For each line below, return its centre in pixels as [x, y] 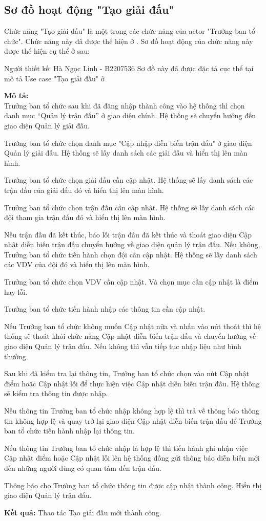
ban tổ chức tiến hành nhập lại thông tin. [69, 431]
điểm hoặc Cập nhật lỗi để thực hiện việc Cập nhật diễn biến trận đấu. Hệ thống [132, 383]
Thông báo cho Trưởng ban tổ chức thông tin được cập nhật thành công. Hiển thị [133, 485]
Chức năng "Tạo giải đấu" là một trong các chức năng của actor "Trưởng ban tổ [130, 31]
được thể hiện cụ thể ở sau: [47, 51]
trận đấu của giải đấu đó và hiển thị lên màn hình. [84, 190]
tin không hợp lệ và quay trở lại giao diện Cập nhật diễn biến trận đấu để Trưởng [133, 420]
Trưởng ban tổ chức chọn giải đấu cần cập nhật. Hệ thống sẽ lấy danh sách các [129, 180]
